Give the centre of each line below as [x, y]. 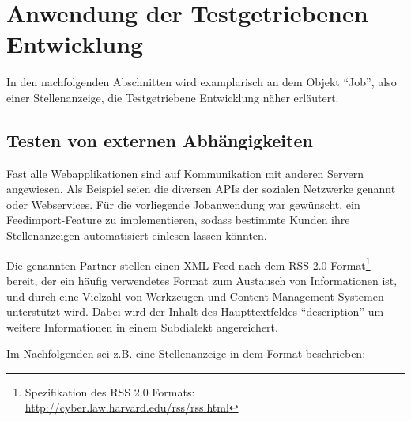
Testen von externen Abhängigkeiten [160, 140]
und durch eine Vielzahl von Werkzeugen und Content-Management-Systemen [195, 296]
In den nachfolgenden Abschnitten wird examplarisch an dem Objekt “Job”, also [202, 82]
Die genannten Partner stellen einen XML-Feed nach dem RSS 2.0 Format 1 [189, 264]
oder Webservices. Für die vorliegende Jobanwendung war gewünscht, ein [183, 204]
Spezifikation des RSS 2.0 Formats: [110, 391]
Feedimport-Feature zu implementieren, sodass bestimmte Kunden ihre [178, 220]
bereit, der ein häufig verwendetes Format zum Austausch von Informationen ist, [202, 280]
